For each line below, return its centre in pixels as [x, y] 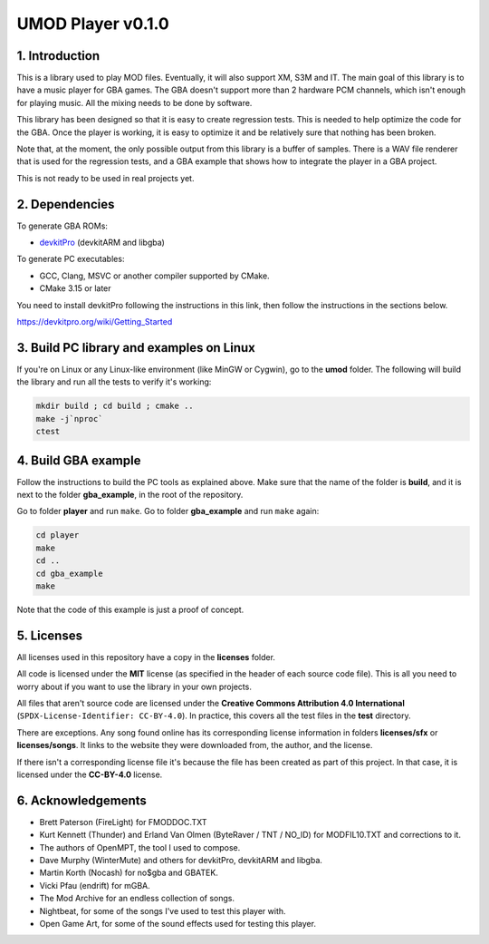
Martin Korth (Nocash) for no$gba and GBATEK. [129, 873]
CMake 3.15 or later [76, 288]
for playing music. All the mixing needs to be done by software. [134, 102]
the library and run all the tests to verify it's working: [114, 382]
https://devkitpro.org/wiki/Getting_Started [95, 322]
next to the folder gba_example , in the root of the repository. [130, 495]
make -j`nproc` [69, 418]
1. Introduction [58, 56]
